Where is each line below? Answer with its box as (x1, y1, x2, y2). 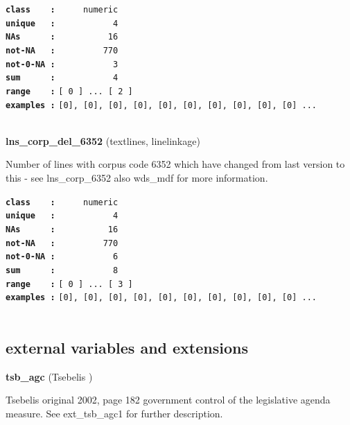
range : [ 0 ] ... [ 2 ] (6, 86, 133, 96)
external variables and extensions (6, 336, 248, 358)
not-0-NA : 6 (6, 252, 119, 262)
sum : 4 (6, 73, 119, 83)
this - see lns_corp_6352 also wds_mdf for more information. (6, 171, 268, 185)
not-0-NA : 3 (6, 59, 119, 69)
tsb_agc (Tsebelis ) (6, 369, 93, 383)
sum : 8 (6, 265, 119, 275)
